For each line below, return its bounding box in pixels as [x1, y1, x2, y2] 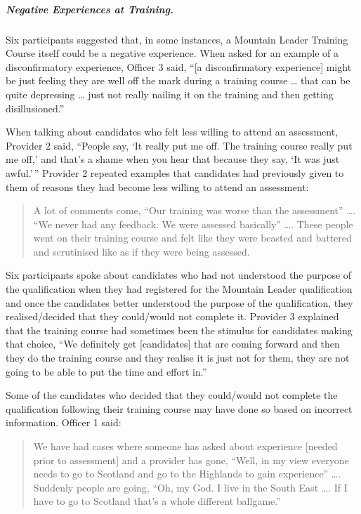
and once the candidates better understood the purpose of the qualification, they [6, 295, 353, 310]
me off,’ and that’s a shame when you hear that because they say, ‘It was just [6, 152, 340, 166]
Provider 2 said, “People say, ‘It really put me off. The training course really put [6, 138, 353, 152]
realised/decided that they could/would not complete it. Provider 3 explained [6, 309, 339, 324]
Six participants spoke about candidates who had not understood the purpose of [6, 268, 352, 282]
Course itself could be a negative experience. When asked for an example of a [6, 46, 339, 60]
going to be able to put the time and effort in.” [6, 364, 207, 378]
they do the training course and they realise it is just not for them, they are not [6, 350, 350, 365]
